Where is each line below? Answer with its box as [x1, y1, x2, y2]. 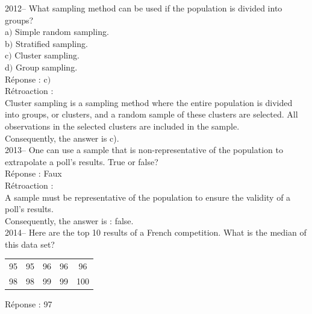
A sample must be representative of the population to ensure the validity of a [5, 190, 291, 203]
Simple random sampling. [15, 25, 109, 38]
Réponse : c [5, 72, 48, 85]
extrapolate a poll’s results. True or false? [5, 155, 158, 168]
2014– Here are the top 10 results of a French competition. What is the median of [5, 226, 307, 239]
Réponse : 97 [5, 298, 52, 310]
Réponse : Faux [5, 167, 62, 180]
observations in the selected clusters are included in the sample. [5, 119, 240, 132]
